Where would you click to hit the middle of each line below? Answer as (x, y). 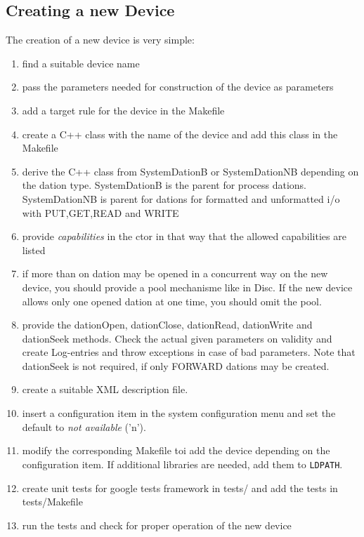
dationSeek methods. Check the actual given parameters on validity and (177, 338)
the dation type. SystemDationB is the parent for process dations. (164, 185)
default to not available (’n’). (84, 426)
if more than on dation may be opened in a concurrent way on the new (175, 273)
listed (34, 250)
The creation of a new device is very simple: (100, 40)
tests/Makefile (52, 502)
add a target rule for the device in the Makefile (123, 110)
